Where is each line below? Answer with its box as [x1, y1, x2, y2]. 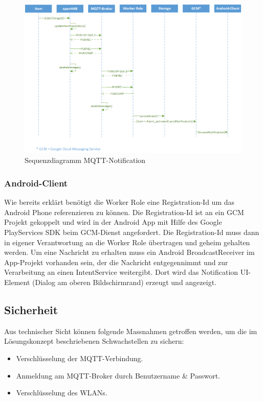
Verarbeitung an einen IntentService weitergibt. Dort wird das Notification [4, 267, 238, 277]
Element [4, 277, 30, 287]
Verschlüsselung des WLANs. [16, 387, 107, 398]
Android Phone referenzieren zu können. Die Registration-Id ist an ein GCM [4, 206, 244, 217]
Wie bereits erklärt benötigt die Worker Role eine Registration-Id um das [4, 197, 235, 207]
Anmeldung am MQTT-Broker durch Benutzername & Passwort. [16, 370, 221, 381]
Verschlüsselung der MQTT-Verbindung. [16, 352, 143, 363]
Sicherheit [4, 301, 58, 317]
